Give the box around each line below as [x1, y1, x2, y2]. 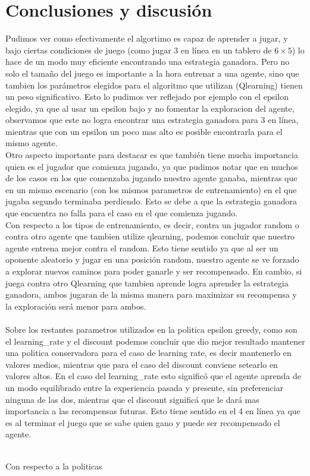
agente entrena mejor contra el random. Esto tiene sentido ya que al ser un [5, 241, 278, 254]
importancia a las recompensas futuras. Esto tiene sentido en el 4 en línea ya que [5, 405, 300, 417]
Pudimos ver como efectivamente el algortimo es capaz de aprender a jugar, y [5, 32, 288, 45]
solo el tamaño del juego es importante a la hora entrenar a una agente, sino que [5, 67, 299, 79]
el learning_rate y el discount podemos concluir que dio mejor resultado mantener [5, 335, 305, 347]
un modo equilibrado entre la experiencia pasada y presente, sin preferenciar [5, 381, 284, 393]
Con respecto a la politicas [5, 459, 102, 472]
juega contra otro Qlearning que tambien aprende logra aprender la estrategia [5, 276, 289, 289]
